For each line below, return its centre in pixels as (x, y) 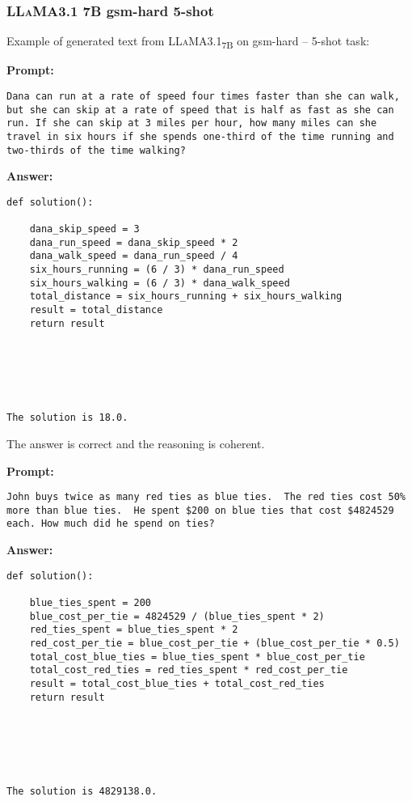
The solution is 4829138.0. (82, 792)
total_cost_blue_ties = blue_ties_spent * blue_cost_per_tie (197, 657)
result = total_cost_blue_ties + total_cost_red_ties (177, 683)
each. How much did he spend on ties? (111, 524)
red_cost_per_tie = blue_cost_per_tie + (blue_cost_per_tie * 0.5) (214, 643)
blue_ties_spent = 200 (90, 603)
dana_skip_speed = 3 (84, 229)
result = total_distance (96, 310)
